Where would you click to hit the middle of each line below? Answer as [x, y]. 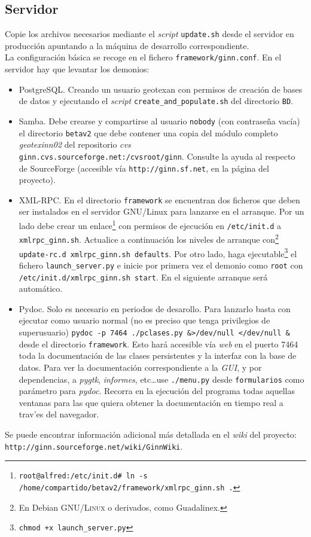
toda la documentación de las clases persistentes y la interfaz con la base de [158, 356]
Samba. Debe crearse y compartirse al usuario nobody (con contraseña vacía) [159, 120]
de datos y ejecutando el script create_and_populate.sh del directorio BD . [156, 101]
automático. [41, 289]
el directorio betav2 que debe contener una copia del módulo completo [148, 132]
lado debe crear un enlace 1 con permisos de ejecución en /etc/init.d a [150, 225]
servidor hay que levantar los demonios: [77, 69]
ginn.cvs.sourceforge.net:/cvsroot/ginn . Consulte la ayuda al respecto [157, 156]
